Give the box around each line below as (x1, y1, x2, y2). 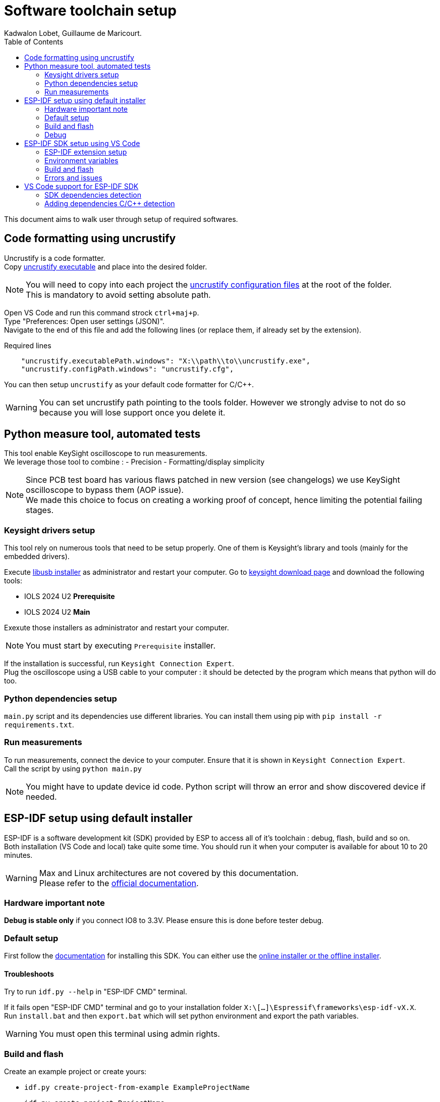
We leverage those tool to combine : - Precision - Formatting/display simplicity (4, 457, 265, 467)
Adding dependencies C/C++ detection (44, 199, 175, 208)
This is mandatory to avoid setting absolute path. (26, 289, 211, 300)
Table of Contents (4, 37, 64, 46)
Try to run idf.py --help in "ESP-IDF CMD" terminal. (4, 987, 187, 996)
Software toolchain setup (4, 2, 177, 19)
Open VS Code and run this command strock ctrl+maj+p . (4, 308, 199, 317)
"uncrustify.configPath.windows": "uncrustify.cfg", (21, 364, 234, 373)
